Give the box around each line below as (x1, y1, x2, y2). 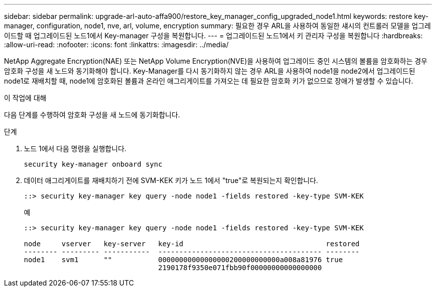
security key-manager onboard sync (24, 160, 163, 168)
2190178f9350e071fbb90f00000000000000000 (158, 264, 322, 272)
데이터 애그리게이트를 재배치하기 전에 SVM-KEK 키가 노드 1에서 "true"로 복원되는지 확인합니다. (24, 176, 319, 185)
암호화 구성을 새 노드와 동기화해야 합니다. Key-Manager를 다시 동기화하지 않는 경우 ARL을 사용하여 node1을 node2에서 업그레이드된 (4, 67, 416, 75)
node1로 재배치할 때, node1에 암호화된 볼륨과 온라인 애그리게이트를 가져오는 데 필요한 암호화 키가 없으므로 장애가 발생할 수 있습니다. (4, 77, 414, 85)
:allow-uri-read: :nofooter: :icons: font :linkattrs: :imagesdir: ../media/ (4, 40, 229, 49)
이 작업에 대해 (4, 94, 47, 102)
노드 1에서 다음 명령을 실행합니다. (24, 144, 126, 153)
